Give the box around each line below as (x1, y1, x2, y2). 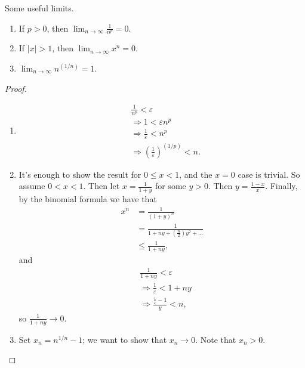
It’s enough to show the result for (19, 168, 141, 180)
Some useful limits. (5, 2, 74, 14)
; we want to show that (82, 333, 167, 345)
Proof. (5, 82, 27, 94)
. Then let (83, 180, 120, 192)
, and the (179, 168, 212, 180)
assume (19, 180, 45, 192)
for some (155, 180, 186, 192)
